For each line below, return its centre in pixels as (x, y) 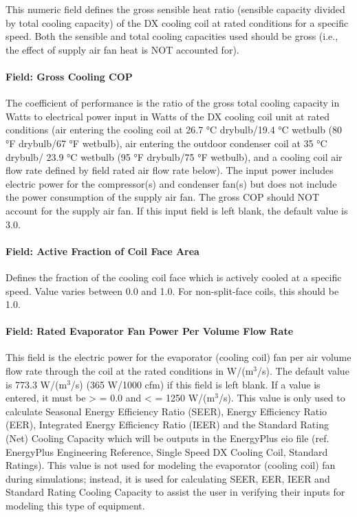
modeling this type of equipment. (75, 506)
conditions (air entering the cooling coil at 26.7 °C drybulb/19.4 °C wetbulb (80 (174, 130)
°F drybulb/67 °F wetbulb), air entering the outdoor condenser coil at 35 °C (166, 143)
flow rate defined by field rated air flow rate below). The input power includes (170, 170)
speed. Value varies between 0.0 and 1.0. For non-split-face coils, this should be (172, 290)
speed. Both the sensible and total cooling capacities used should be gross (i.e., (172, 36)
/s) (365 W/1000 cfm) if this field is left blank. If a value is (195, 384)
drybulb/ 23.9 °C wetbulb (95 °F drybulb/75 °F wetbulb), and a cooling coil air (174, 156)
